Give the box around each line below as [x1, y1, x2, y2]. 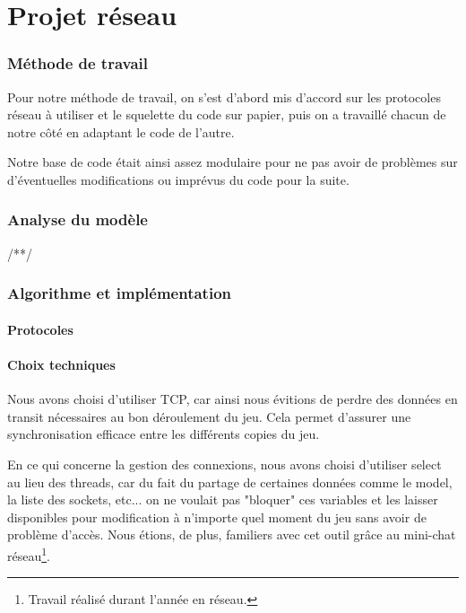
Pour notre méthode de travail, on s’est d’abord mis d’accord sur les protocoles [7, 87, 441, 106]
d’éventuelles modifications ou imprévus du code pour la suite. [7, 170, 349, 188]
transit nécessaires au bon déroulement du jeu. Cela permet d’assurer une [7, 407, 411, 425]
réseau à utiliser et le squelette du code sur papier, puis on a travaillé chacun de [7, 105, 446, 124]
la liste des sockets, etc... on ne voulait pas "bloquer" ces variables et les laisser [7, 490, 438, 509]
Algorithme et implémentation [7, 282, 232, 304]
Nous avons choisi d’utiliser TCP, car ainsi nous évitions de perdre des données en [7, 390, 458, 408]
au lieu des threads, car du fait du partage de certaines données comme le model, [7, 472, 453, 491]
